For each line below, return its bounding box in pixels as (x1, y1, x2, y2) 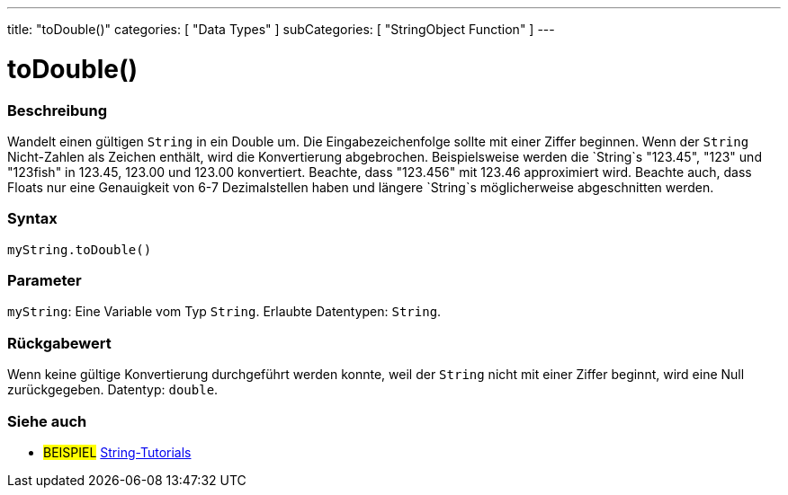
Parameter (7, 271, 82, 289)
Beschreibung (7, 101, 108, 119)
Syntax (7, 209, 58, 228)
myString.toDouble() (7, 242, 152, 257)
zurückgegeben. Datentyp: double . (7, 382, 219, 398)
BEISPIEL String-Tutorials (43, 444, 192, 460)
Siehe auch (7, 411, 87, 430)
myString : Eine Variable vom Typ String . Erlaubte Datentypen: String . (7, 304, 442, 320)
